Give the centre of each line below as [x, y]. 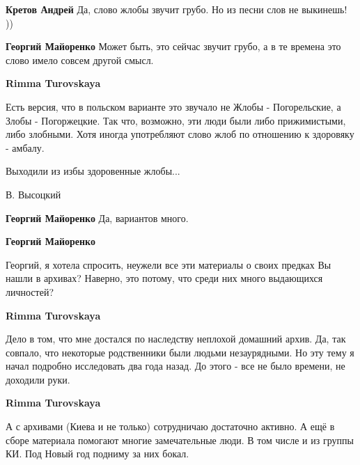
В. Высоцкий [33, 194]
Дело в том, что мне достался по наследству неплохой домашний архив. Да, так [176, 339]
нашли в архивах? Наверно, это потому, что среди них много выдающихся [164, 278]
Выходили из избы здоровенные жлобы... [93, 171]
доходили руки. [38, 379]
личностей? [30, 291]
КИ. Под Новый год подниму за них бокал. [97, 454]
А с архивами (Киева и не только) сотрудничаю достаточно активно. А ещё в [170, 426]
